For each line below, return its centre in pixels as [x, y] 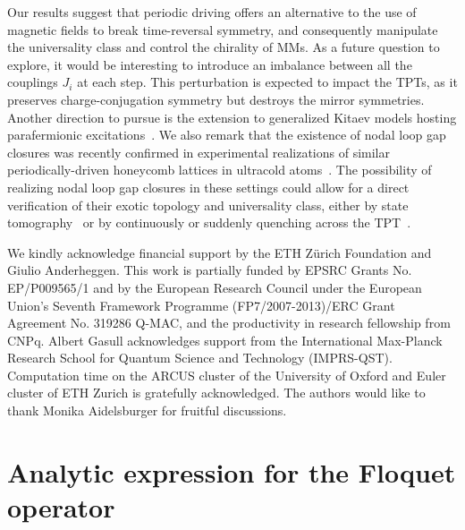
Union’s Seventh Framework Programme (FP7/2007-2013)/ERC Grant [201, 305]
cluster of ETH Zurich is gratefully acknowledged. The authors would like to [216, 393]
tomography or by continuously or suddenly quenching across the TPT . [209, 222]
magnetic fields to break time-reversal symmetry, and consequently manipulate [223, 29]
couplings [33, 82]
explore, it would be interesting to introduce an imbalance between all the [210, 64]
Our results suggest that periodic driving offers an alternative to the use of [212, 12]
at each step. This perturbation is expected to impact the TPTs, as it [267, 82]
